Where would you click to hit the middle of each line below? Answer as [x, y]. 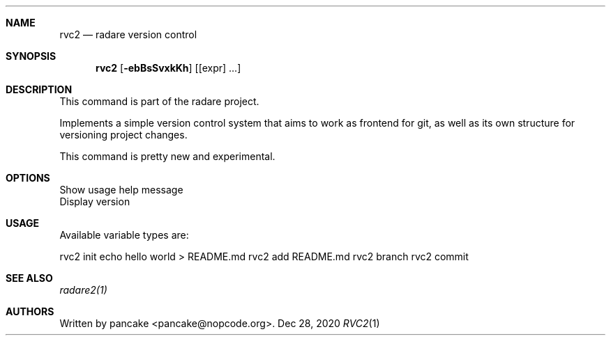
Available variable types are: [124, 235]
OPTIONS [28, 178]
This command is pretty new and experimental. [167, 156]
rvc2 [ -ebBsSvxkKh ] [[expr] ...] [168, 68]
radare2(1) [83, 290]
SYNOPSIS [31, 56]
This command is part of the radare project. [159, 101]
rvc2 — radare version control [128, 34]
